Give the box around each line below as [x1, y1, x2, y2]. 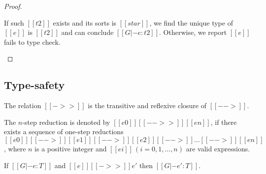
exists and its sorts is [53, 17, 117, 28]
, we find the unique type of [149, 17, 233, 28]
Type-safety [4, 77, 65, 92]
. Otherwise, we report [159, 27, 227, 37]
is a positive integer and [34, 143, 107, 153]
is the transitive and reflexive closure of [88, 100, 207, 111]
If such [4, 17, 24, 28]
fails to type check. [4, 36, 61, 47]
